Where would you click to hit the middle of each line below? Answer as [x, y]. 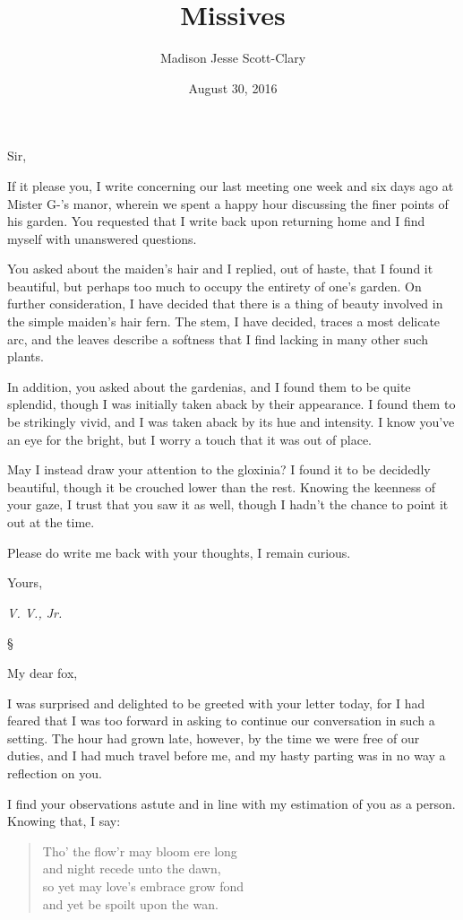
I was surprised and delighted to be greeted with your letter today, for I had [216, 703]
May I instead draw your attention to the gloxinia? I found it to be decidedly [219, 469]
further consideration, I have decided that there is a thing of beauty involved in [225, 304]
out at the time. [51, 522]
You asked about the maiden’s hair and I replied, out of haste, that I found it [220, 269]
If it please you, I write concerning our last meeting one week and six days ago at [231, 185]
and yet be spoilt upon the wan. [130, 903]
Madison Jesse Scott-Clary [233, 58]
